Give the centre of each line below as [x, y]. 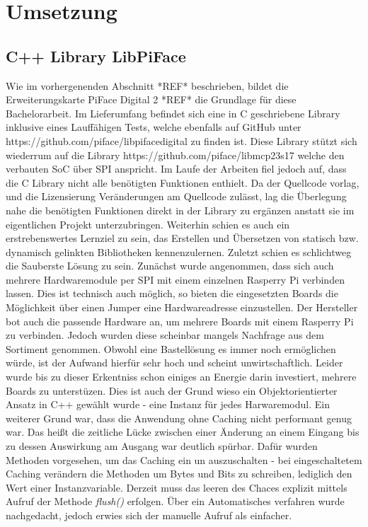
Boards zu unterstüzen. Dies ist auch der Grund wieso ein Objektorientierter [172, 390]
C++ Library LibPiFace [96, 56]
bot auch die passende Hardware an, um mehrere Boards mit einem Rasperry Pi [180, 321]
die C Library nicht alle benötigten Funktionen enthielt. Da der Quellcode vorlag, [183, 182]
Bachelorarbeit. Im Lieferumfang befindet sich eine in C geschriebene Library [173, 113]
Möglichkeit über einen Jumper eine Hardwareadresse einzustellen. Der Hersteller [182, 307]
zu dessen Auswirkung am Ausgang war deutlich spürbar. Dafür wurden [162, 446]
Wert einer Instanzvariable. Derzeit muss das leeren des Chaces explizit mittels [177, 487]
